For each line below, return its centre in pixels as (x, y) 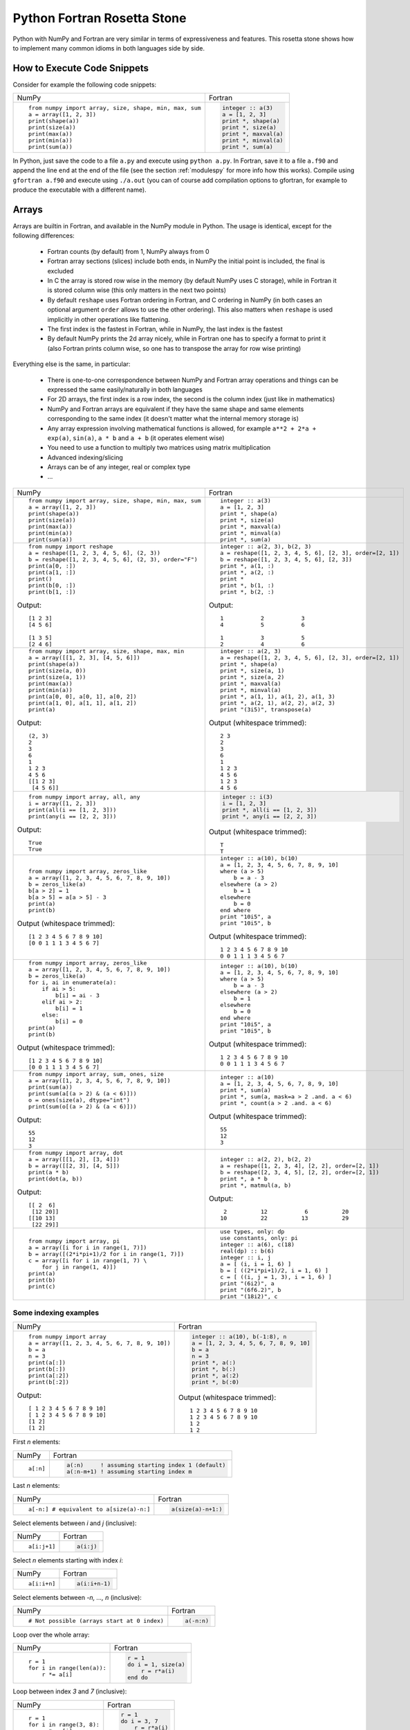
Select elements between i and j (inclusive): (75, 1523)
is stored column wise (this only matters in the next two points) (137, 290)
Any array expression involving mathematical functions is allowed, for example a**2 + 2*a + (182, 428)
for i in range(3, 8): (64, 1724)
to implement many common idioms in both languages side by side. (109, 48)
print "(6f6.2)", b (251, 1290)
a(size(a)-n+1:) (197, 1509)
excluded (60, 271)
